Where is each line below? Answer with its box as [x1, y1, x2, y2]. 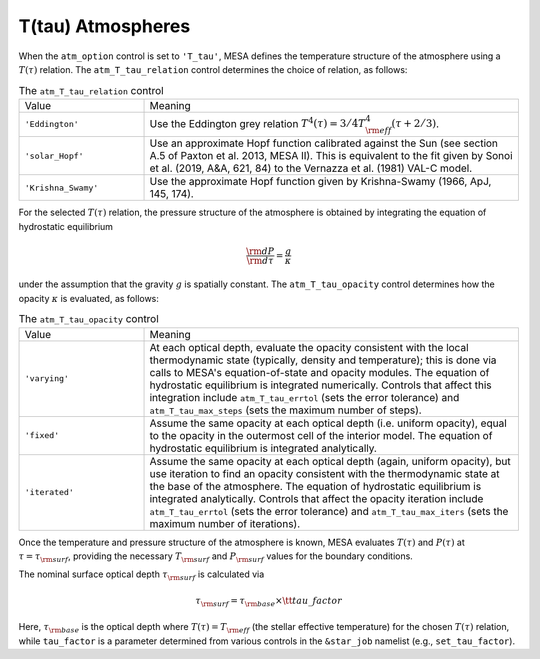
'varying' [24, 373, 70, 384]
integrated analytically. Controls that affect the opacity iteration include [149, 491, 484, 505]
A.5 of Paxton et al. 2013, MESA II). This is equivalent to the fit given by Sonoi [149, 149, 514, 163]
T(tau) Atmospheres [18, 15, 191, 37]
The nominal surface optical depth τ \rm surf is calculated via [18, 568, 265, 583]
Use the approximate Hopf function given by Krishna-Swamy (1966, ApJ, [149, 175, 492, 189]
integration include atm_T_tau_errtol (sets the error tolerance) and [149, 390, 460, 404]
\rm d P [246, 245, 275, 257]
